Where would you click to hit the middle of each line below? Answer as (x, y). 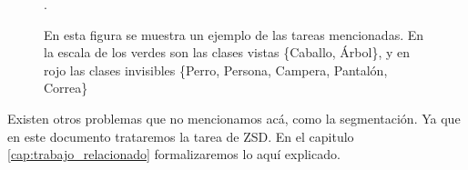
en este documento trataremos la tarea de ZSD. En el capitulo (181, 136)
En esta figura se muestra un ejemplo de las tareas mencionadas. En (234, 34)
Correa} (66, 88)
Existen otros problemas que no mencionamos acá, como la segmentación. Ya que (234, 118)
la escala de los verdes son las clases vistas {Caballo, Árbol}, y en (227, 52)
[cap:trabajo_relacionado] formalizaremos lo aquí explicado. (174, 154)
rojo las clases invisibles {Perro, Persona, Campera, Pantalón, (216, 70)
